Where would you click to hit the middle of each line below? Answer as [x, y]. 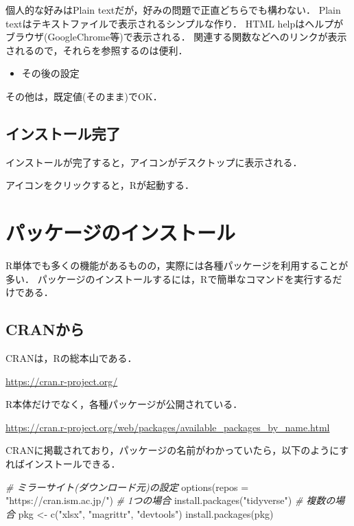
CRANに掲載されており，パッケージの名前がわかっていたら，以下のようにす [177, 450]
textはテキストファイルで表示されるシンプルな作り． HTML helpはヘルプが [175, 23]
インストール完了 [63, 133]
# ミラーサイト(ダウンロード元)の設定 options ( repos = [127, 487]
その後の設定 [50, 73]
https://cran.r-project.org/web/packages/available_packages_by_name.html [168, 427]
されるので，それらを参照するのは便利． [97, 50]
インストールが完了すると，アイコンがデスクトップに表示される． [154, 162]
